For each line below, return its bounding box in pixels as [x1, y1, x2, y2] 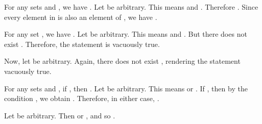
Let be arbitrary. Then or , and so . [4, 110, 115, 120]
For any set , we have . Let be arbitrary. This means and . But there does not [4, 29, 247, 39]
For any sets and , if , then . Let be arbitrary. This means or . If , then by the [4, 83, 248, 93]
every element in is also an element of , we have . [4, 11, 157, 22]
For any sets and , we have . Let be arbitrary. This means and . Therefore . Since [4, 2, 258, 12]
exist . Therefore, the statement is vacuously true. [4, 38, 160, 49]
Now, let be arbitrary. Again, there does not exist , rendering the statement [4, 56, 241, 66]
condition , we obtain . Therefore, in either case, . [4, 93, 159, 104]
